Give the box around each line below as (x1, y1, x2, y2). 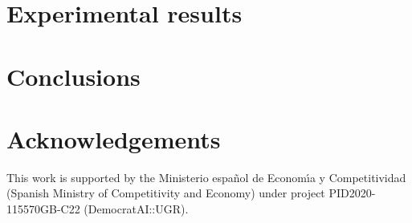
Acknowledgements (6, 122, 221, 155)
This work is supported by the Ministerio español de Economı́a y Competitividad (6, 168, 406, 185)
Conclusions (6, 59, 141, 92)
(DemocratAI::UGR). (84, 201, 189, 217)
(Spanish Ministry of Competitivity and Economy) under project (6, 184, 325, 201)
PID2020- (328, 184, 376, 201)
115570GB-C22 (6, 201, 80, 217)
